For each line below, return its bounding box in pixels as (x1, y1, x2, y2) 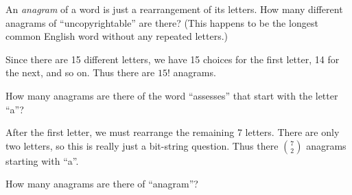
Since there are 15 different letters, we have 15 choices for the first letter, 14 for (5, 51, 340, 66)
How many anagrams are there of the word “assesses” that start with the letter (5, 88, 338, 102)
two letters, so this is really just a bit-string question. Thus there (5, 138, 279, 152)
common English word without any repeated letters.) (5, 29, 228, 43)
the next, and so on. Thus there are (5, 65, 155, 80)
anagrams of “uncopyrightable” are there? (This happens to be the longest (5, 15, 318, 30)
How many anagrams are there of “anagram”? (5, 176, 198, 191)
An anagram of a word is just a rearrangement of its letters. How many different (5, 2, 343, 16)
